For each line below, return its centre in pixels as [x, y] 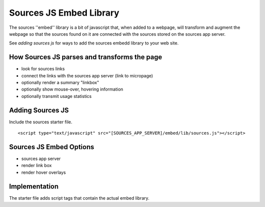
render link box [37, 165]
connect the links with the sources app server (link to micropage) [87, 75]
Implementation [34, 186]
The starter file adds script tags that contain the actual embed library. [79, 198]
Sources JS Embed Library [64, 13]
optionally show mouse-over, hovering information [72, 89]
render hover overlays [44, 172]
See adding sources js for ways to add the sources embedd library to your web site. [94, 43]
